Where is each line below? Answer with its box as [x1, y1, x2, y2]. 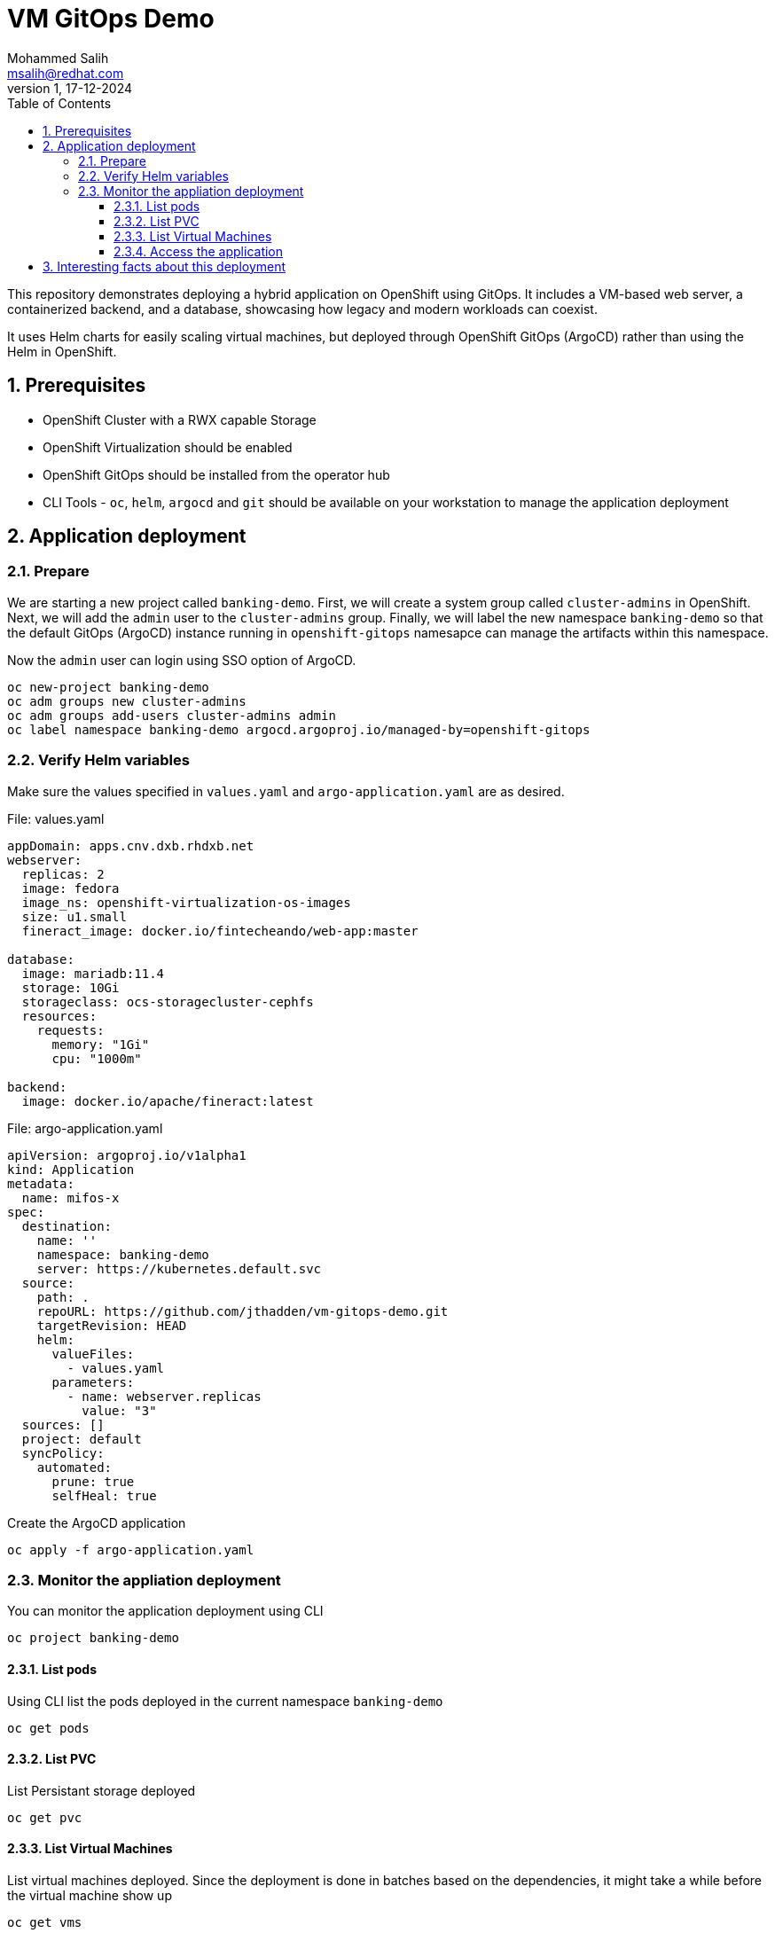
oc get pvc [7, 1810, 82, 1825]
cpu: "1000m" [51, 1051, 142, 1066]
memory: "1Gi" [51, 1037, 150, 1052]
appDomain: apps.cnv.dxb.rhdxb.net [7, 838, 254, 853]
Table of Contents [7, 95, 112, 111]
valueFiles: [51, 1346, 135, 1361]
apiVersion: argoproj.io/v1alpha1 [7, 1147, 247, 1162]
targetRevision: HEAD [36, 1318, 187, 1333]
